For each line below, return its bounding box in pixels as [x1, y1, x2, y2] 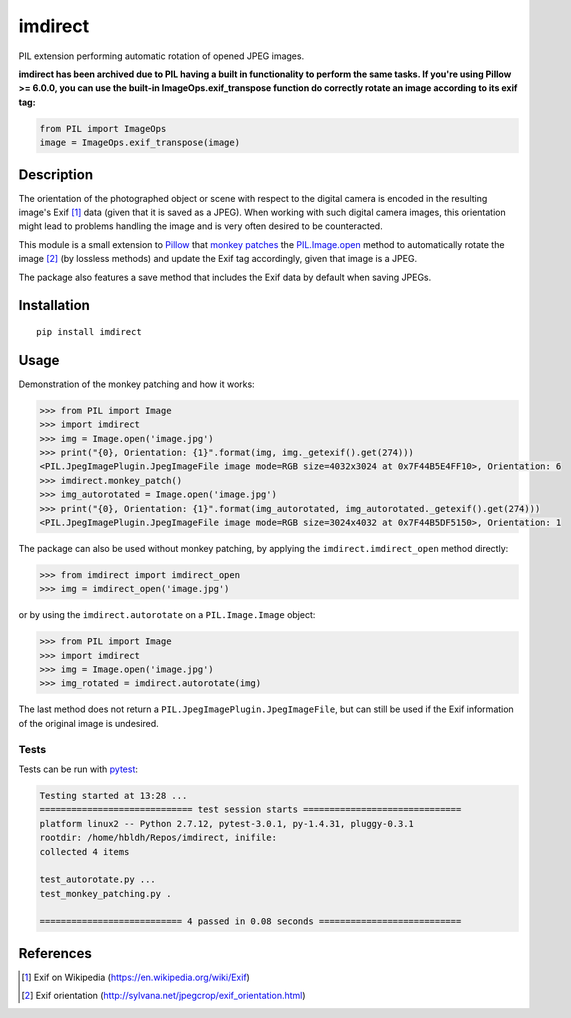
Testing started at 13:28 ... [39, 790, 188, 801]
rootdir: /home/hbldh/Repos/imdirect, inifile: [39, 832, 277, 844]
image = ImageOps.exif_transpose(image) [39, 137, 240, 149]
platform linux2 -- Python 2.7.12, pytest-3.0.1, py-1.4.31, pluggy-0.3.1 [39, 818, 415, 829]
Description [18, 166, 94, 183]
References [18, 945, 92, 962]
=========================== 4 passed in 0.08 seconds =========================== [39, 916, 462, 927]
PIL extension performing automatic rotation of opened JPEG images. [18, 50, 305, 62]
